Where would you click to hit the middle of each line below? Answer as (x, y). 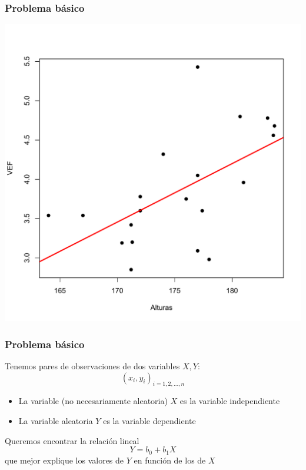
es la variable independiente (230, 401)
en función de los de (170, 460)
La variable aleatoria (56, 421)
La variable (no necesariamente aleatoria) (93, 401)
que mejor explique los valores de (64, 460)
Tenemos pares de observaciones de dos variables (92, 366)
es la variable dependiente (149, 421)
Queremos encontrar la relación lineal (72, 440)
